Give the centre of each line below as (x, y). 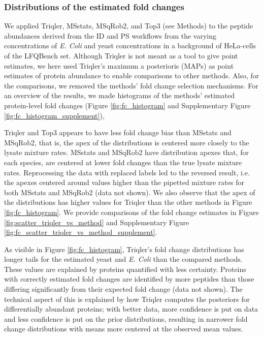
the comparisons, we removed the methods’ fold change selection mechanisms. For (131, 85)
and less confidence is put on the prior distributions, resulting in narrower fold (126, 318)
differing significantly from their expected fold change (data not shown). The (123, 289)
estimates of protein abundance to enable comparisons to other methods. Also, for (132, 75)
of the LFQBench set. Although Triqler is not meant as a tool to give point (121, 55)
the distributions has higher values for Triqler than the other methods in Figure (128, 202)
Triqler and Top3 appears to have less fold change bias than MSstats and (118, 132)
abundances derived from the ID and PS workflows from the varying (110, 35)
